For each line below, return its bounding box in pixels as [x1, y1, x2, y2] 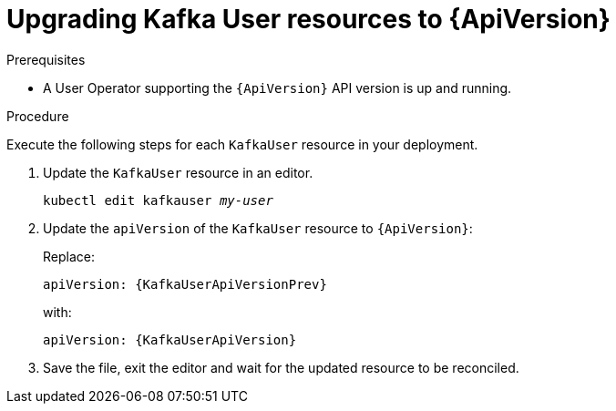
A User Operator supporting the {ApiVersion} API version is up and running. [43, 79, 512, 96]
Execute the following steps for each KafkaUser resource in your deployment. [6, 136, 478, 152]
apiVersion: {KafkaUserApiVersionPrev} [43, 276, 327, 292]
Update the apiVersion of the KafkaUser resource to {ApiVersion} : [43, 220, 473, 236]
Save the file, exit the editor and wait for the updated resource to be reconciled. [43, 359, 519, 375]
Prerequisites [6, 51, 86, 67]
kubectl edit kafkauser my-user [43, 192, 273, 208]
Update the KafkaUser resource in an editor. [43, 164, 313, 180]
